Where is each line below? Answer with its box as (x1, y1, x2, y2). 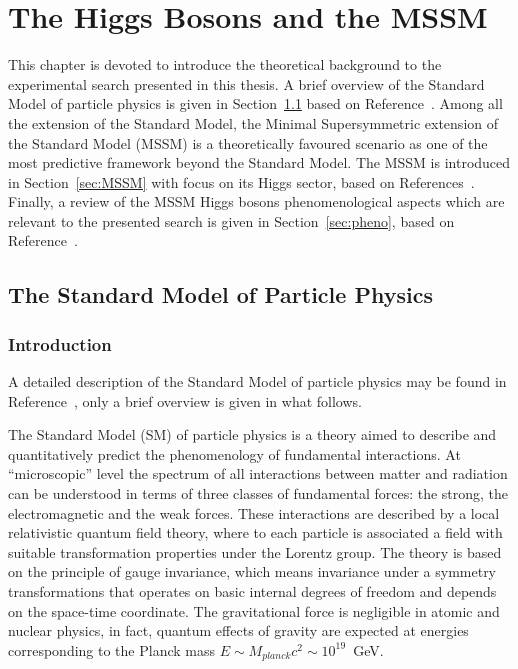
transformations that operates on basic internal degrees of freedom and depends (8, 581, 497, 601)
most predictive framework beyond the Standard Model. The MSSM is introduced (8, 152, 511, 173)
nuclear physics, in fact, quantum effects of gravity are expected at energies (8, 620, 469, 641)
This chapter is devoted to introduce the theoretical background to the (8, 54, 442, 75)
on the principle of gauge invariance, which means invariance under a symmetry (8, 561, 497, 582)
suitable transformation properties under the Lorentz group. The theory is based (8, 541, 502, 562)
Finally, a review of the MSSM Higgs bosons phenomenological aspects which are (8, 191, 505, 212)
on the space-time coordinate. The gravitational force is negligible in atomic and (8, 600, 500, 621)
